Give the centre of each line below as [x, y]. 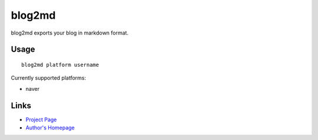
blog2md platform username [60, 65]
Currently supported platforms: [49, 78]
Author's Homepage [50, 128]
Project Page [41, 119]
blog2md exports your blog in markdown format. [70, 33]
